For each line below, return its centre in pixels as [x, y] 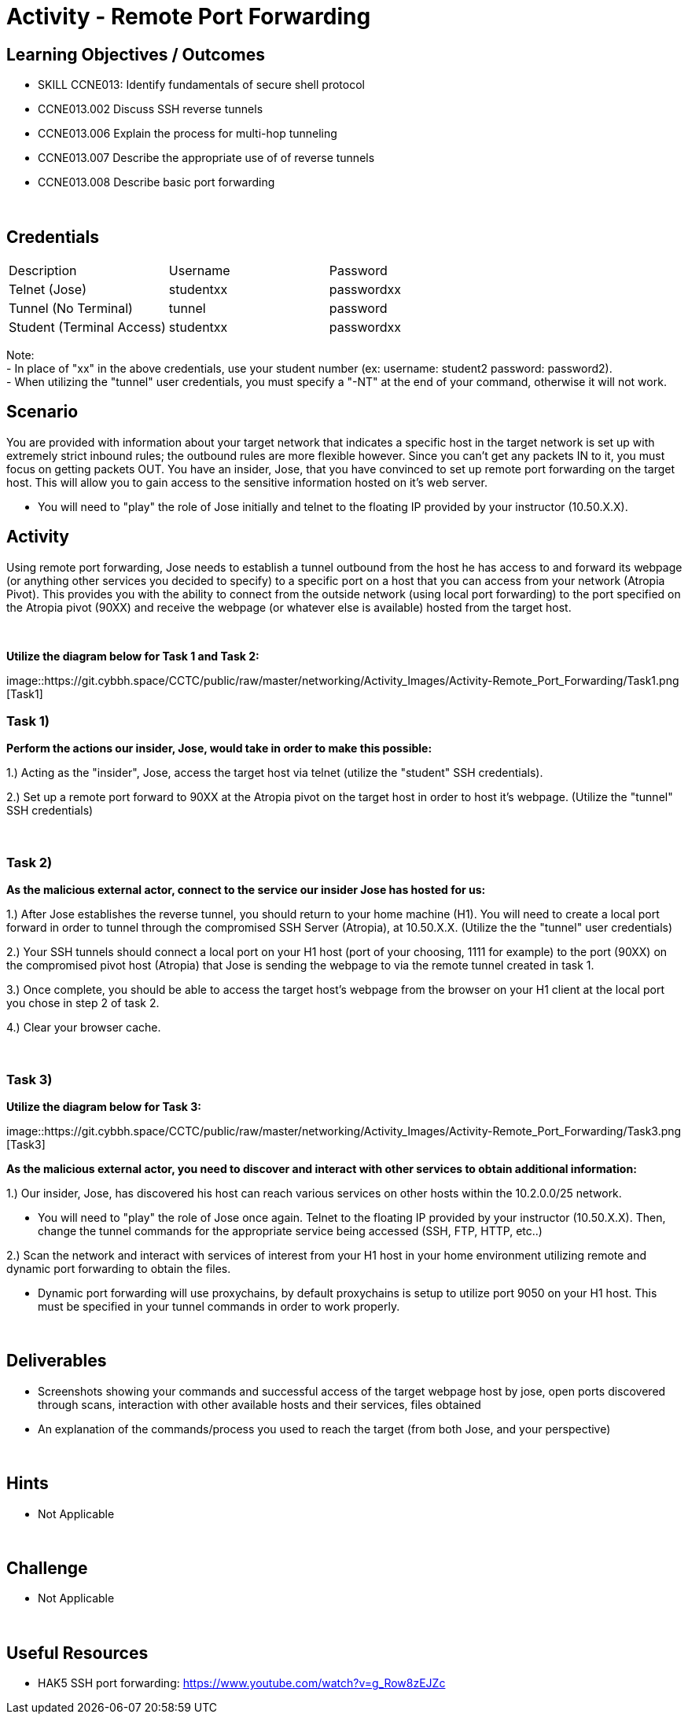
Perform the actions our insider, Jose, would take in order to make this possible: [219, 748]
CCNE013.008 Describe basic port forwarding [156, 182]
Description [43, 271]
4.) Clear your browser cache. [84, 1028]
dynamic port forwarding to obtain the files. [119, 1268]
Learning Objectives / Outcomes [136, 54]
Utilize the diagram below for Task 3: [104, 1106]
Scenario [42, 412]
